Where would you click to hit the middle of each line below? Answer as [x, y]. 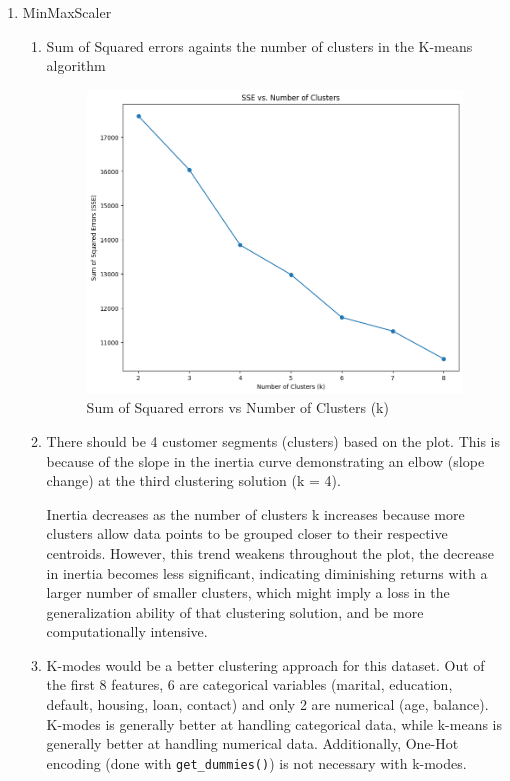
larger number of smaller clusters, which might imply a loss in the [248, 592]
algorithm [76, 65]
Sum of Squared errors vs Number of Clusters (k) [237, 407]
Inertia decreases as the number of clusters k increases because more [255, 513]
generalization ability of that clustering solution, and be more [235, 611]
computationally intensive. [127, 631]
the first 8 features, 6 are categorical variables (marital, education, [249, 684]
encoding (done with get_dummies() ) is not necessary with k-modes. [256, 762]
